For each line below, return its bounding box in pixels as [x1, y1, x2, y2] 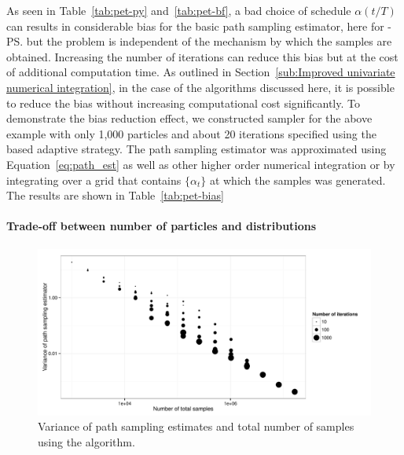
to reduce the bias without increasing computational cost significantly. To [6, 94, 360, 111]
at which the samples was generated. [209, 171, 386, 188]
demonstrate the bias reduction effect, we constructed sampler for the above [6, 110, 373, 127]
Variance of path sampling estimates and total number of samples [38, 418, 354, 435]
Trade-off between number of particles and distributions [6, 218, 317, 234]
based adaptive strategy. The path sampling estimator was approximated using [6, 141, 387, 157]
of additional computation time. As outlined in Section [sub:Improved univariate [6, 64, 395, 80]
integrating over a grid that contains [6, 171, 182, 188]
